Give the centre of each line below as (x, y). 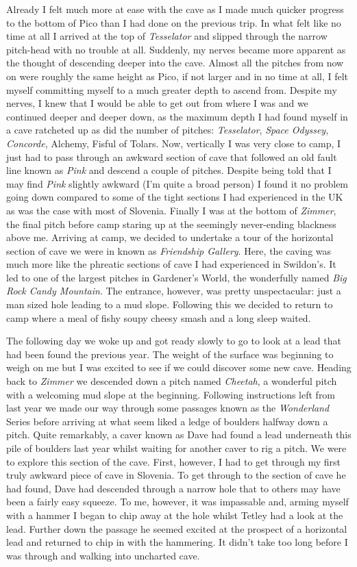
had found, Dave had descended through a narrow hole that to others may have (173, 488)
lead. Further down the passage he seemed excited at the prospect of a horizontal (177, 528)
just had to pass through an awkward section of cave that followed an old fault (172, 156)
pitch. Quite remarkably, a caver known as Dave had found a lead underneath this (179, 434)
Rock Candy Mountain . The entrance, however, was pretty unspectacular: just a (174, 291)
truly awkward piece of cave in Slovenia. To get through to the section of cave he (176, 475)
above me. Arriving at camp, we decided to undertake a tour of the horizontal (170, 237)
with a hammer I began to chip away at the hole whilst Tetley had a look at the (175, 515)
